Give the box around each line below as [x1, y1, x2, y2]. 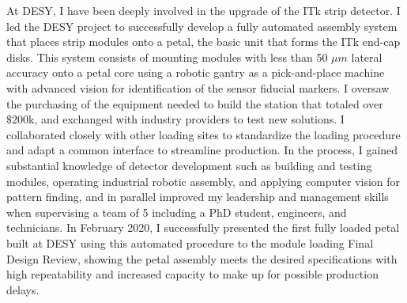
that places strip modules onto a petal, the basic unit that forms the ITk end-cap [6, 33, 401, 50]
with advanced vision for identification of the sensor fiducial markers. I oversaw [6, 79, 390, 96]
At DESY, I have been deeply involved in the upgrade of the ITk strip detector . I [6, 2, 401, 18]
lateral [351, 48, 383, 65]
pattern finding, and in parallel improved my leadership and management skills [6, 188, 389, 205]
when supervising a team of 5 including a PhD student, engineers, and [6, 203, 347, 220]
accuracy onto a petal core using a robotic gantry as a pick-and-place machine [6, 64, 385, 81]
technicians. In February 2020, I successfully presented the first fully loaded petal [6, 219, 400, 236]
